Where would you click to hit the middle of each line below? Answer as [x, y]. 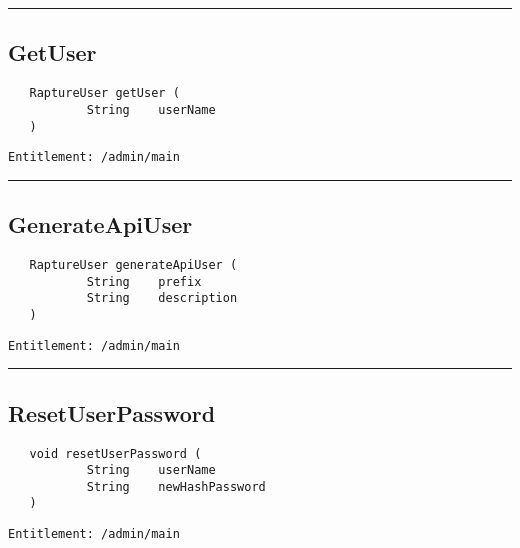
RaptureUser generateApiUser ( [133, 265]
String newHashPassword [176, 486]
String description [162, 298]
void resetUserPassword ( [115, 453]
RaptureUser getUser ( [104, 93]
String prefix [144, 281]
